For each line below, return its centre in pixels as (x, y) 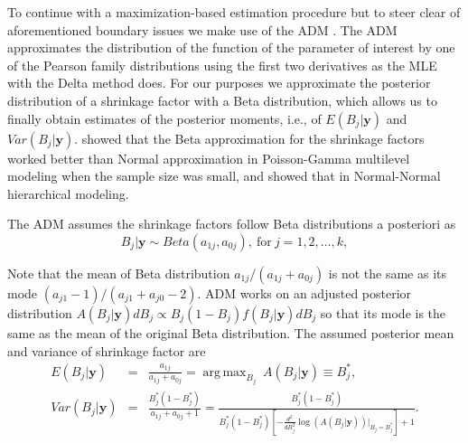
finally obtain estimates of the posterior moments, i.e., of (164, 118)
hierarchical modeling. (68, 193)
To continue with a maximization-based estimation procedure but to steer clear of (234, 12)
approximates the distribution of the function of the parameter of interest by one (231, 47)
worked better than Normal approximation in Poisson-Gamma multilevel (209, 158)
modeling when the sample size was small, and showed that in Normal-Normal (224, 176)
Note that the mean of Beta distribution (119, 273)
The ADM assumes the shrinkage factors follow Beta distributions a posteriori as (232, 224)
